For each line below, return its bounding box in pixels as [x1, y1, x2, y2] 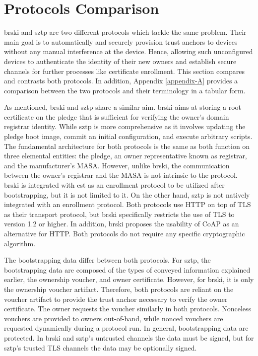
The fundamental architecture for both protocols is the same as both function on [4, 141, 250, 151]
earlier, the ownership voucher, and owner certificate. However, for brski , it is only [4, 274, 254, 285]
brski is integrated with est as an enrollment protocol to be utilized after [4, 180, 225, 190]
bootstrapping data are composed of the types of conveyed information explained [4, 264, 251, 275]
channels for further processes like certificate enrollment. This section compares [4, 66, 245, 76]
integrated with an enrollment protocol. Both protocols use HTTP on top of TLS [4, 199, 251, 210]
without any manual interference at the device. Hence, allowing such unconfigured [4, 46, 253, 57]
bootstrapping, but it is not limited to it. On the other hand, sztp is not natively [4, 189, 250, 200]
